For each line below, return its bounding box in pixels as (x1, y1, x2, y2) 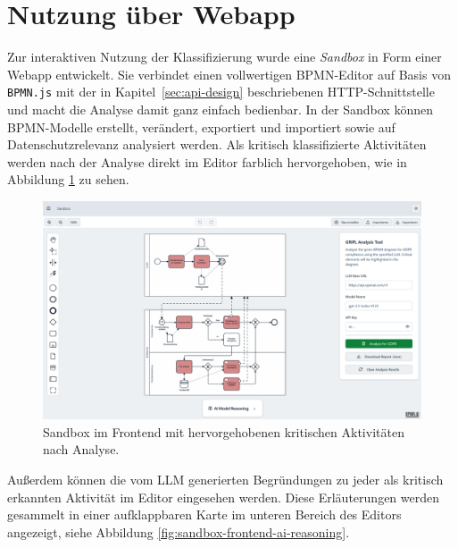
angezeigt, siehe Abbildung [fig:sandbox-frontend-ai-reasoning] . (7, 522, 350, 541)
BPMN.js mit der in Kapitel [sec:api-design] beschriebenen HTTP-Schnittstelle (7, 82, 435, 101)
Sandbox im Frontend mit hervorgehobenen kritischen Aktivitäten (43, 422, 404, 441)
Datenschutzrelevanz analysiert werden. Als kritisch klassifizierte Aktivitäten (7, 135, 427, 154)
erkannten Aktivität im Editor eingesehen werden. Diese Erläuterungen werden (7, 487, 439, 506)
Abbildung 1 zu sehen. (7, 170, 129, 189)
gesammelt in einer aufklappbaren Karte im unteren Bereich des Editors (7, 505, 402, 524)
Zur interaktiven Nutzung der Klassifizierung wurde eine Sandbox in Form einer (7, 47, 442, 66)
